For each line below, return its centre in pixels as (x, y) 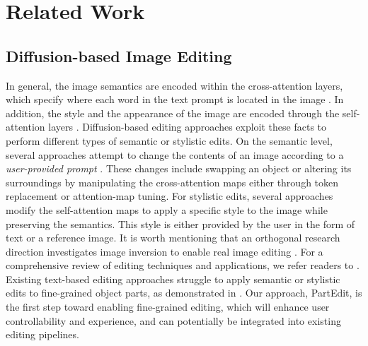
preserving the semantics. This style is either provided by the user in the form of (180, 223)
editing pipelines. (42, 334)
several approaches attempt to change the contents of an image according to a (175, 154)
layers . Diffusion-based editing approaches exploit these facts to (188, 127)
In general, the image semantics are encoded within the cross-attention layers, (174, 85)
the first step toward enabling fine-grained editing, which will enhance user (168, 307)
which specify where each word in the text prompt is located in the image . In (175, 99)
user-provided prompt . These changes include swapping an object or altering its (179, 168)
